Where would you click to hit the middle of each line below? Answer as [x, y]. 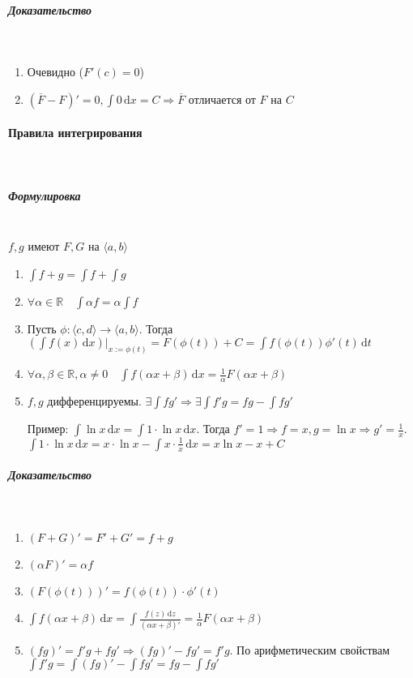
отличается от [222, 99]
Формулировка [45, 195]
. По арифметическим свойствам [310, 649]
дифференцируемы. [94, 401]
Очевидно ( [55, 72]
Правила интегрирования [75, 133]
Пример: [48, 429]
